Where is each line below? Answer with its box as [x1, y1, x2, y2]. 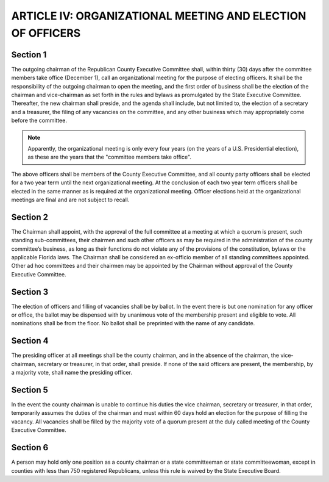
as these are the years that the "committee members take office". [27, 153, 192, 161]
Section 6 [11, 442, 49, 453]
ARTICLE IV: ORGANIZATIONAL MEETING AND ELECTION [11, 9, 306, 23]
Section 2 [11, 212, 49, 222]
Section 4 [11, 336, 49, 346]
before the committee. [11, 117, 67, 124]
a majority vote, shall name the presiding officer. [11, 369, 132, 376]
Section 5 [11, 384, 48, 395]
